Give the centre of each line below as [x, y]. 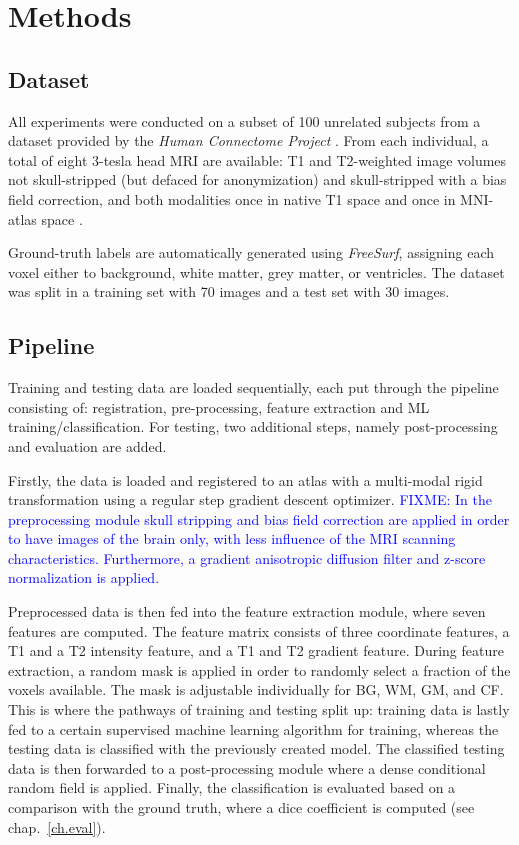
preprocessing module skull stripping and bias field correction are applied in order [259, 518]
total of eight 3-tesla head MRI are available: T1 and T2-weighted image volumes [257, 159]
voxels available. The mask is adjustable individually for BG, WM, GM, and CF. [256, 689]
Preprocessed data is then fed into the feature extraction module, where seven [247, 611]
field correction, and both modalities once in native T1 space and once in [232, 198]
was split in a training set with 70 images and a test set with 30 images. [229, 291]
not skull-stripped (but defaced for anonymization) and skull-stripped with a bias [257, 179]
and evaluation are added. [87, 445]
